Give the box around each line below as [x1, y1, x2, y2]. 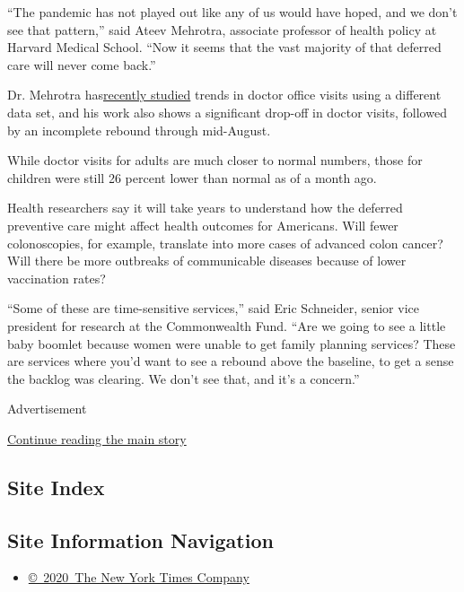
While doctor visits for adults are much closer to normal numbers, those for [7, 151, 423, 170]
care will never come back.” [7, 55, 156, 74]
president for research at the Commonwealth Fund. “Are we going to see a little [7, 316, 446, 335]
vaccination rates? [7, 268, 106, 287]
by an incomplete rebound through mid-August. [7, 120, 271, 139]
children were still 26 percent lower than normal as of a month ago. [7, 168, 377, 187]
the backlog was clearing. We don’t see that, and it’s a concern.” [7, 369, 360, 387]
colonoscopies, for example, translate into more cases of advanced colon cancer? [7, 233, 443, 252]
